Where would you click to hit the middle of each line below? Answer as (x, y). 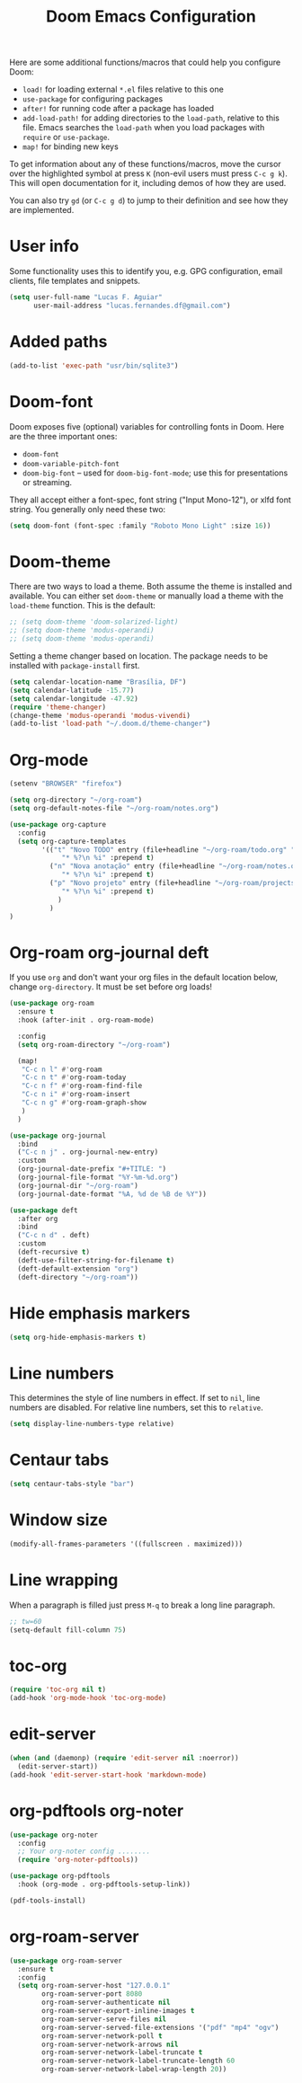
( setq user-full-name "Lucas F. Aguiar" (86, 297)
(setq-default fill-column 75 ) (68, 1630)
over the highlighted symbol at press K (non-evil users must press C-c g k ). (148, 173)
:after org (38, 1219)
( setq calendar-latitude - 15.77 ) (72, 690)
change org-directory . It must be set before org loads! (111, 987)
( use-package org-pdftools (60, 1876)
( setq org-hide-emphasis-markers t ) (78, 1337)
